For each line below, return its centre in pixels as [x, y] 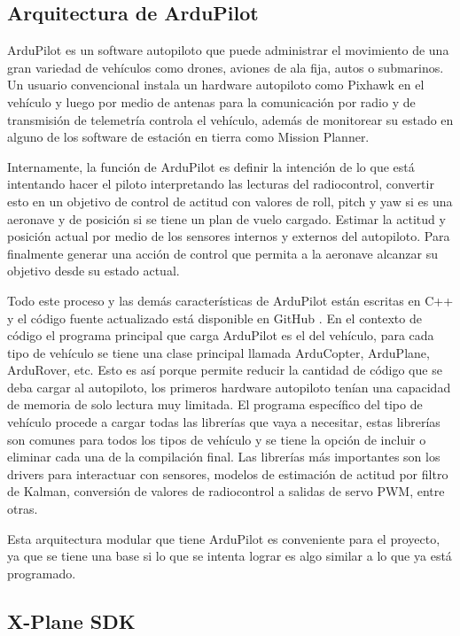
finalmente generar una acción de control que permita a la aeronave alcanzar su [223, 253]
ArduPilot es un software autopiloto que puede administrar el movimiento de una [228, 50]
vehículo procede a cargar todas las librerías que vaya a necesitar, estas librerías [224, 422]
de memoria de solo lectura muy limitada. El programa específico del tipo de [215, 404]
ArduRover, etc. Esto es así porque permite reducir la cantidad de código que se [225, 370]
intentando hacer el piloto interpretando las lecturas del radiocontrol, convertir [221, 184]
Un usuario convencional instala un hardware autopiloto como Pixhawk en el [216, 85]
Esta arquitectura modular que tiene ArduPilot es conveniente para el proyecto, [224, 538]
